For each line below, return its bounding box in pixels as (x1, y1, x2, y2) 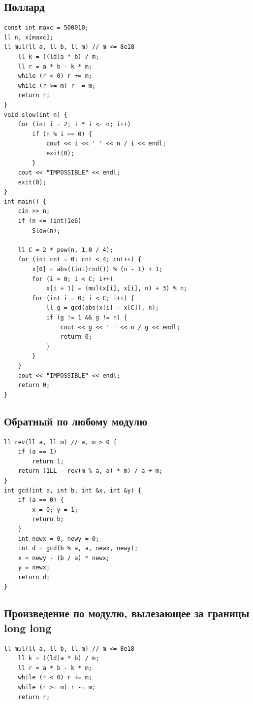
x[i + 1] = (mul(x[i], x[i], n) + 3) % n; (46, 285, 188, 292)
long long (4, 620, 52, 635)
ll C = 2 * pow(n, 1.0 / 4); (18, 246, 113, 253)
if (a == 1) (18, 448, 57, 456)
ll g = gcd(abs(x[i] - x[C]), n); (46, 304, 159, 312)
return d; (18, 573, 50, 581)
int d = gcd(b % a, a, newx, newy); (18, 545, 138, 552)
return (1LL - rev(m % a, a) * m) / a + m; (18, 467, 163, 475)
